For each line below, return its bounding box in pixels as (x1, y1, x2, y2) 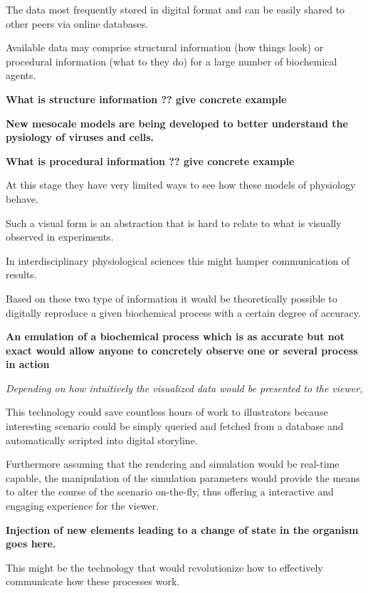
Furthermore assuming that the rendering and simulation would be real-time (6, 456, 340, 471)
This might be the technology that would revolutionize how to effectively (6, 560, 323, 574)
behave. (6, 191, 38, 206)
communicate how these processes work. (6, 574, 180, 589)
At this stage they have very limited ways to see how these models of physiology (6, 177, 356, 192)
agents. (6, 68, 36, 83)
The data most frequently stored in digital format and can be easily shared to (6, 2, 345, 16)
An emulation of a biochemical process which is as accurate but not (6, 329, 345, 344)
